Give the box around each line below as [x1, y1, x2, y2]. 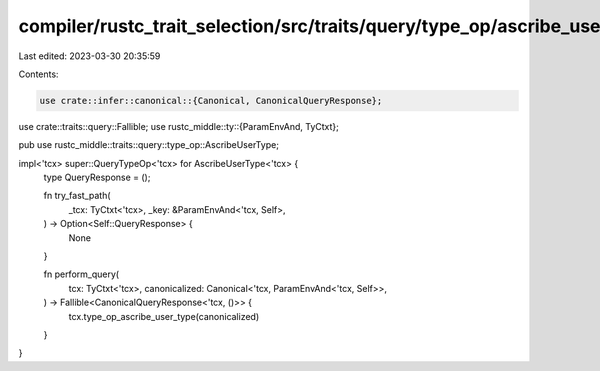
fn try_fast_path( [43, 190, 111, 202]
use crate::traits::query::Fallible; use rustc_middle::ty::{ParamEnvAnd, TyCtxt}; [18, 120, 340, 132]
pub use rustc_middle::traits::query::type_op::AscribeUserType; [18, 139, 280, 151]
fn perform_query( [43, 268, 120, 280]
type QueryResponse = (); [43, 171, 151, 184]
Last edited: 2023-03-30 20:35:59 [18, 50, 161, 62]
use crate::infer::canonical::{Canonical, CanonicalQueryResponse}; [39, 95, 383, 106]
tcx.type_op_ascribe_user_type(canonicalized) [68, 310, 260, 322]
